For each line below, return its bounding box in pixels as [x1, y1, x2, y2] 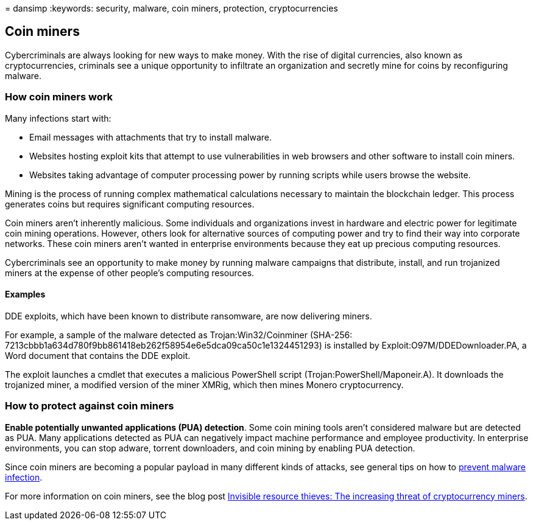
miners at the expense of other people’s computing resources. [5, 267, 255, 278]
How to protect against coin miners [5, 400, 174, 412]
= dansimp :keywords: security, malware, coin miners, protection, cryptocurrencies [5, 3, 338, 13]
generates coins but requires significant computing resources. [5, 198, 255, 209]
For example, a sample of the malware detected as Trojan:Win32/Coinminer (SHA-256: [5, 329, 353, 340]
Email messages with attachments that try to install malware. [29, 131, 272, 142]
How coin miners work [5, 91, 113, 103]
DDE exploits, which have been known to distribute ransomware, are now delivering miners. [5, 310, 372, 321]
